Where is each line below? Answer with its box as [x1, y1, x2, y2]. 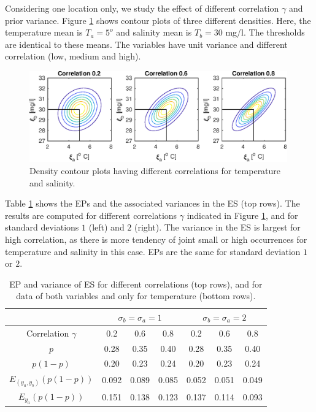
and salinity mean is [116, 26, 192, 39]
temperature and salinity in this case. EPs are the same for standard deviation [5, 245, 301, 257]
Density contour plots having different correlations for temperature [29, 164, 281, 177]
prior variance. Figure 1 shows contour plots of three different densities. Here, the [5, 13, 311, 26]
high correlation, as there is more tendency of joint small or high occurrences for [5, 232, 307, 245]
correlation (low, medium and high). [5, 50, 141, 63]
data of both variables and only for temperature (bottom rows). [16, 289, 256, 302]
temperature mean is [5, 26, 83, 39]
